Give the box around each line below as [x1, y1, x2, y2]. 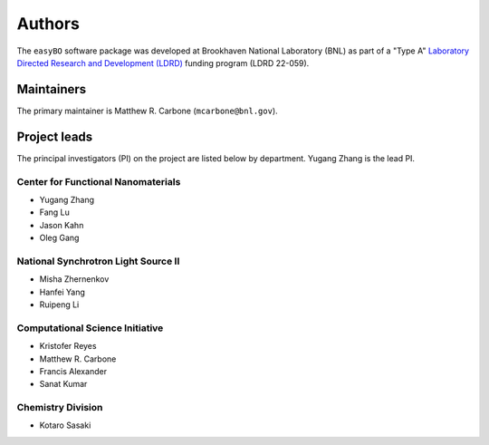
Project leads [16, 129, 93, 144]
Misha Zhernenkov [39, 274, 110, 285]
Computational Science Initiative [16, 322, 164, 334]
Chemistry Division [16, 401, 103, 414]
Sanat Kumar [39, 379, 88, 390]
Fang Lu [39, 207, 70, 218]
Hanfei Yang [39, 286, 86, 297]
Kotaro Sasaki [39, 420, 91, 430]
